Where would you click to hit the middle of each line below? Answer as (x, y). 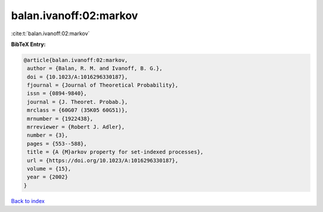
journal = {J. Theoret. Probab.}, (77, 102)
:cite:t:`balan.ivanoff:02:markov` (50, 33)
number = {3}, (48, 135)
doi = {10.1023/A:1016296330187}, (77, 77)
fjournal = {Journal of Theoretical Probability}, (103, 85)
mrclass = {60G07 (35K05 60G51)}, (77, 110)
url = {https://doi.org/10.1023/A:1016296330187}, (103, 160)
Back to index (28, 201)
